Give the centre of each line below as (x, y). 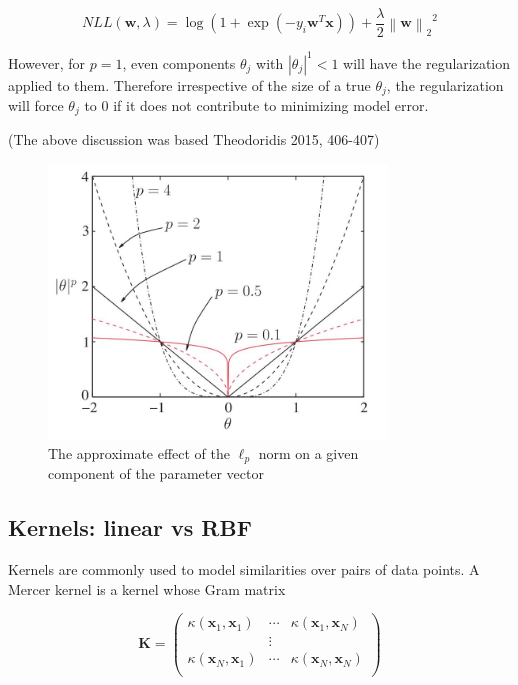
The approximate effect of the (139, 452)
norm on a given (308, 452)
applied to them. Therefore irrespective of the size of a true (189, 84)
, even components (179, 62)
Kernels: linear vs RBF (130, 527)
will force (36, 105)
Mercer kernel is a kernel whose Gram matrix (147, 588)
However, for (47, 62)
